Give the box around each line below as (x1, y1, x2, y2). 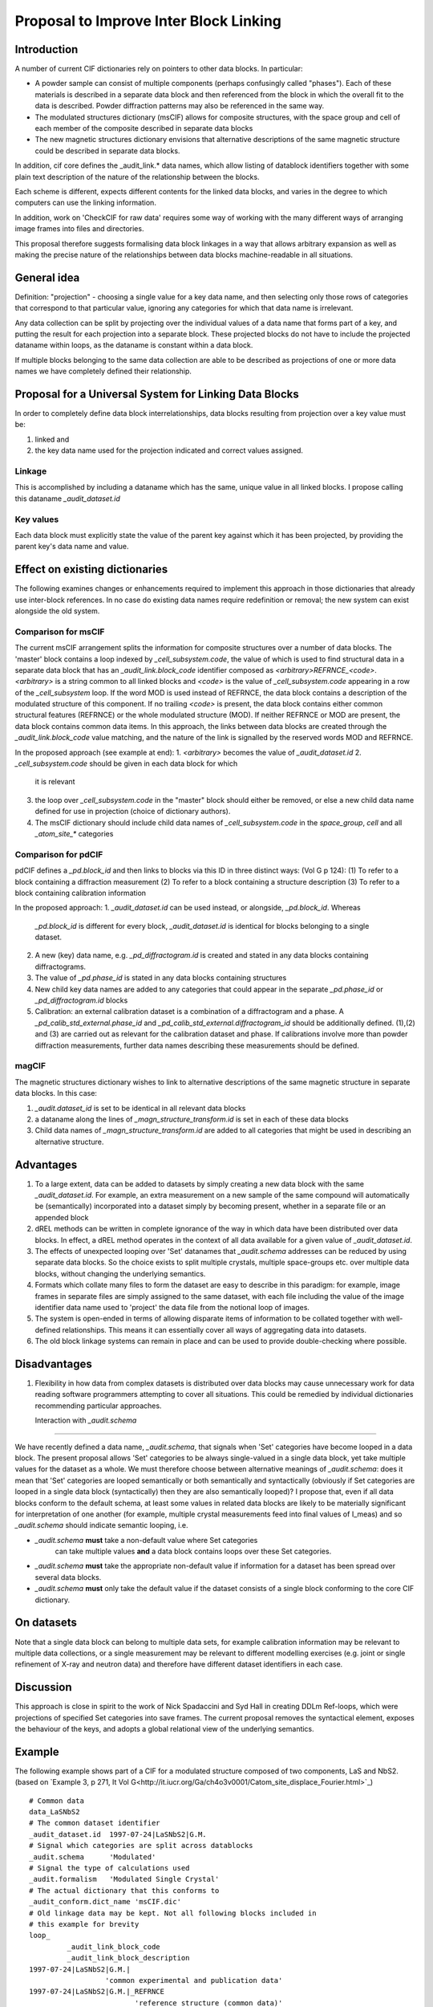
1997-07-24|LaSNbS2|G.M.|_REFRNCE (29, 1987, 164, 1997)
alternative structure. (34, 1137, 104, 1146)
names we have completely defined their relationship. (14, 366, 192, 377)
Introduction (14, 43, 79, 56)
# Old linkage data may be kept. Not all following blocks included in (29, 1908, 317, 1918)
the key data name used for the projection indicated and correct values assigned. (34, 446, 304, 455)
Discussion (14, 1680, 72, 1694)
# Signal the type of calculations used (29, 1863, 190, 1873)
